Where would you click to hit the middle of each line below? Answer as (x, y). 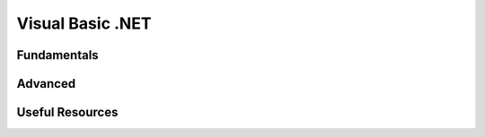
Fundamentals (57, 55)
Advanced (46, 84)
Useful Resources (67, 112)
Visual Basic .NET (84, 23)
